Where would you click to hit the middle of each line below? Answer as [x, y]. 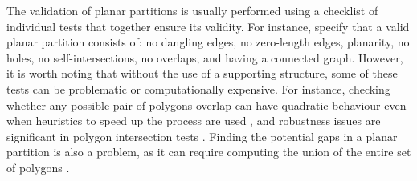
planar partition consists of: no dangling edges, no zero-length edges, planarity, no [208, 42]
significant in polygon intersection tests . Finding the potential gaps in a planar [202, 136]
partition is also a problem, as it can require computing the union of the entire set [209, 152]
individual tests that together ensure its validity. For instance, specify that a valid [208, 26]
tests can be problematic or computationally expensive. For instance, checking [198, 88]
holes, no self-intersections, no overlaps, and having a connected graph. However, [205, 57]
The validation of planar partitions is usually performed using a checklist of [192, 10]
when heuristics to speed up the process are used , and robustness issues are [194, 121]
